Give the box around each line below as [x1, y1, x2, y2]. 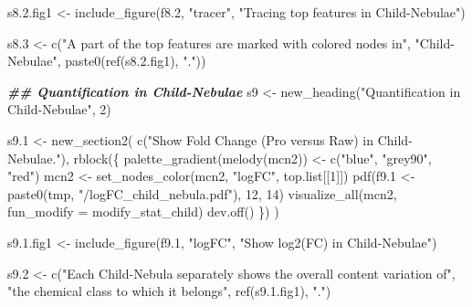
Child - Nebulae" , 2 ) [7, 100, 111, 119]
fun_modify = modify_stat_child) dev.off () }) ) [7, 202, 279, 221]
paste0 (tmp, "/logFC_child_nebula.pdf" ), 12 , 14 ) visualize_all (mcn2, [7, 184, 397, 203]
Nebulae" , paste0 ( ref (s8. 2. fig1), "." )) [7, 51, 206, 70]
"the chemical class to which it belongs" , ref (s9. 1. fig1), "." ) [7, 281, 331, 301]
